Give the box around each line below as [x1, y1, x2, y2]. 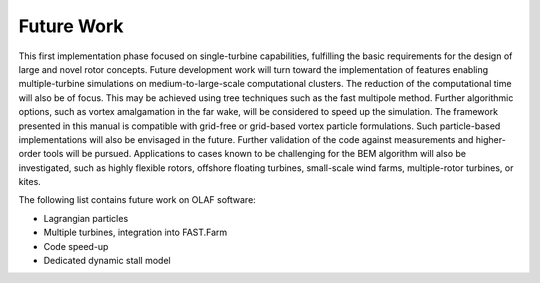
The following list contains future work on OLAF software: [18, 194, 257, 206]
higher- [475, 133, 507, 145]
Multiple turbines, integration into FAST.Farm [43, 226, 228, 239]
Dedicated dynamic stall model [43, 255, 171, 267]
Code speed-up [43, 240, 109, 252]
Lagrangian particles [43, 212, 129, 224]
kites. [18, 176, 42, 188]
